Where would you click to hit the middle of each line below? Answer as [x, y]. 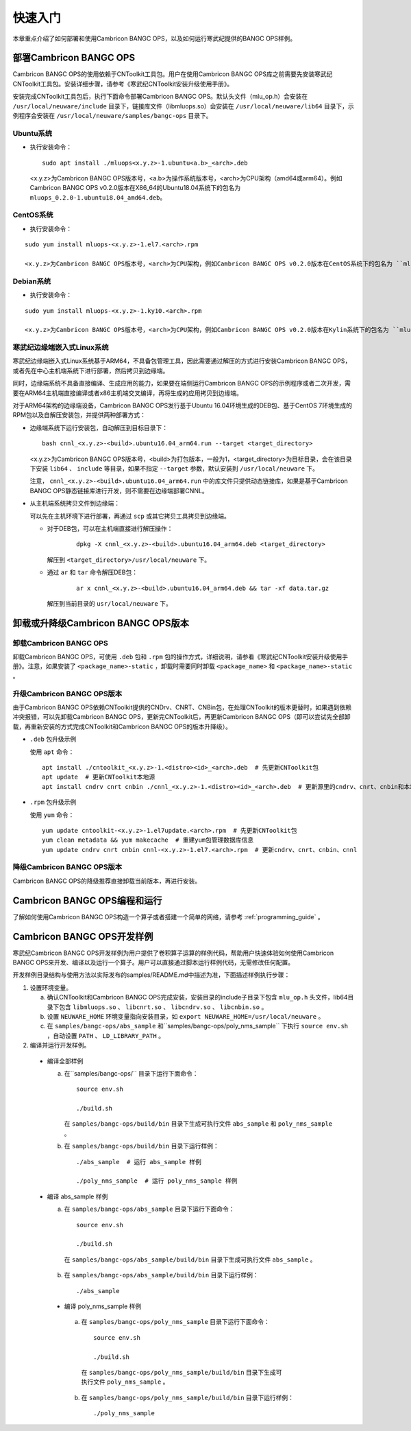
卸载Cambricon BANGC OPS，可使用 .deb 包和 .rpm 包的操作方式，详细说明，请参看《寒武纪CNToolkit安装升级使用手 [180, 657]
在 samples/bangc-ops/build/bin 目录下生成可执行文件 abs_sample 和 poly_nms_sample [198, 1124]
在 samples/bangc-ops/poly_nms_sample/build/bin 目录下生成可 [182, 1372]
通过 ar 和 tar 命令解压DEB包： [92, 572]
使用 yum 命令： [52, 815]
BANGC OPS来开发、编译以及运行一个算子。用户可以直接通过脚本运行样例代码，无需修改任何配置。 [153, 962]
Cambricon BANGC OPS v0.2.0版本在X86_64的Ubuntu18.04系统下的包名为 [135, 188]
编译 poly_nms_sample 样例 [103, 1306]
